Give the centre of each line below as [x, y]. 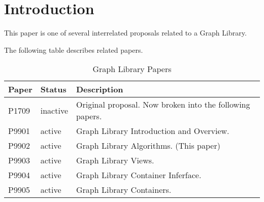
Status [53, 89]
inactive [54, 110]
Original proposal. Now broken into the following [163, 105]
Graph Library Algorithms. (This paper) [148, 146]
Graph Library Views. [115, 160]
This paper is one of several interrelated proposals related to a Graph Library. [125, 33]
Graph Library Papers [132, 69]
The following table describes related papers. [74, 49]
